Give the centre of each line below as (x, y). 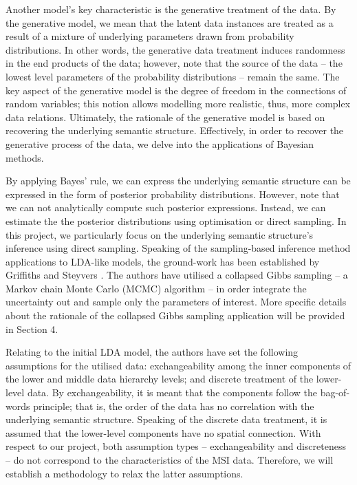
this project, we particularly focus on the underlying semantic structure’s (160, 234)
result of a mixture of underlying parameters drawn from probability (150, 36)
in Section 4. (32, 328)
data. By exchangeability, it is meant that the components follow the (172, 392)
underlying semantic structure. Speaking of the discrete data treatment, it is (166, 419)
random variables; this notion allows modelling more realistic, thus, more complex (178, 104)
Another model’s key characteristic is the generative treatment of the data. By (171, 9)
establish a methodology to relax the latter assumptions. (125, 473)
